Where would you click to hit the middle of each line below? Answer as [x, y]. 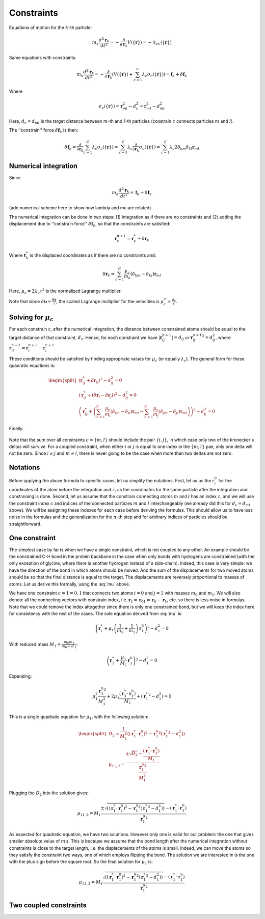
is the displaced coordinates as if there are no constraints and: [93, 255]
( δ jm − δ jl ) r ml [173, 412]
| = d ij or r [182, 338]
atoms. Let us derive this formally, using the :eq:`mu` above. [69, 584]
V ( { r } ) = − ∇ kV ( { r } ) [149, 43]
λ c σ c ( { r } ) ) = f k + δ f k [165, 75]
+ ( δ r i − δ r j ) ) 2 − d [106, 395]
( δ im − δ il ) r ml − [127, 412]
